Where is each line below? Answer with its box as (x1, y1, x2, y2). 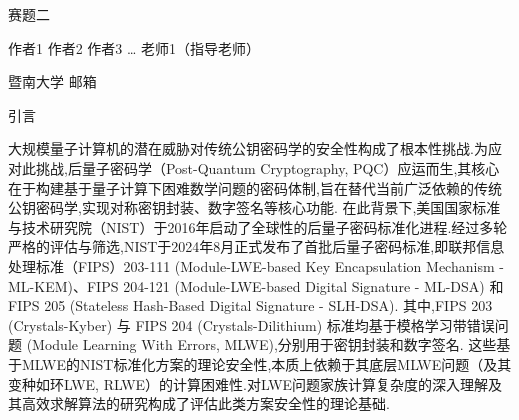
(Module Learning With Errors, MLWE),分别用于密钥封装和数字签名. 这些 (26, 334, 497, 355)
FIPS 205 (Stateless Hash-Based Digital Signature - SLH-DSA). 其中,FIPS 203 (8, 295, 493, 316)
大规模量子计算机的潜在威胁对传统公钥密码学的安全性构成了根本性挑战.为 (8, 138, 488, 159)
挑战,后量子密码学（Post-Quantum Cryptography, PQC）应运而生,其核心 (35, 157, 500, 178)
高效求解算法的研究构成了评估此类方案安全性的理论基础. (21, 393, 390, 414)
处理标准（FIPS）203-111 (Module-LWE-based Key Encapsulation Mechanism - (8, 255, 504, 276)
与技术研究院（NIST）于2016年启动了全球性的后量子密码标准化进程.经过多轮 (8, 216, 508, 237)
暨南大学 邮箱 (8, 71, 97, 92)
